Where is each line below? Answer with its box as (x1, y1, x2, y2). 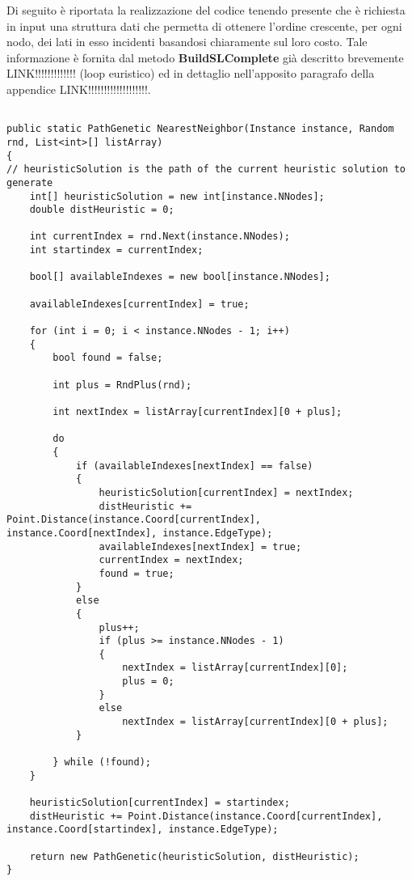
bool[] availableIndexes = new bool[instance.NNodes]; (29, 271, 330, 283)
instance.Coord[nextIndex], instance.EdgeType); (6, 527, 273, 539)
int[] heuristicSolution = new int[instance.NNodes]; (29, 190, 325, 202)
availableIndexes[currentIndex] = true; (29, 298, 250, 310)
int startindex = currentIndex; (29, 244, 204, 256)
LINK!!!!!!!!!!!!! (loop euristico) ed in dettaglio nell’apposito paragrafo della (6, 65, 375, 82)
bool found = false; (53, 352, 163, 364)
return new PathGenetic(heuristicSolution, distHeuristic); (29, 850, 359, 862)
